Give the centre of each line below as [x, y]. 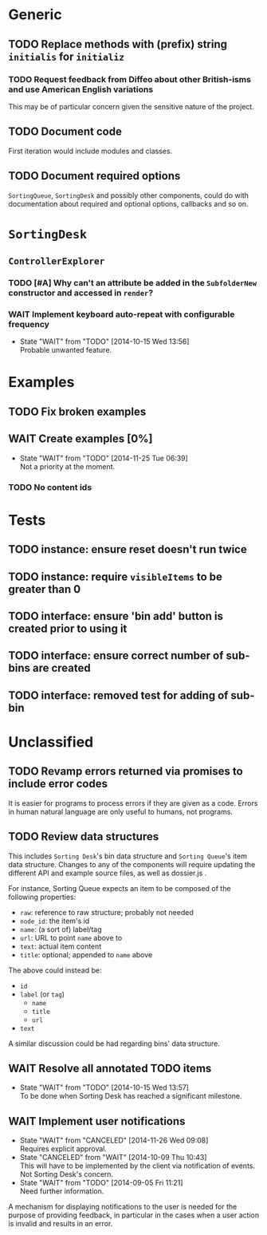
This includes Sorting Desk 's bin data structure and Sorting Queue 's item [128, 856]
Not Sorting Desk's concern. [67, 1174]
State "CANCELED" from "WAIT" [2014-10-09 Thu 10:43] [113, 1158]
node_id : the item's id [55, 921]
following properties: [42, 897]
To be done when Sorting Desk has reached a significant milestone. [131, 1096]
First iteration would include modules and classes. [90, 151]
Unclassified [51, 742]
